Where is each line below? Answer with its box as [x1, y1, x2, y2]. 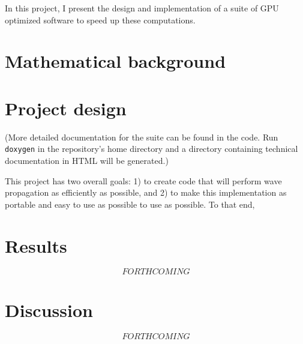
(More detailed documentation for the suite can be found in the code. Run [5, 130, 278, 143]
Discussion [5, 297, 93, 322]
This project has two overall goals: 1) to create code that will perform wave [5, 174, 282, 187]
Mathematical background [5, 49, 226, 73]
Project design [5, 95, 127, 120]
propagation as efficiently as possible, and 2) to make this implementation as [5, 186, 287, 199]
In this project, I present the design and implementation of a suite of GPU [5, 2, 279, 14]
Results [5, 233, 67, 258]
